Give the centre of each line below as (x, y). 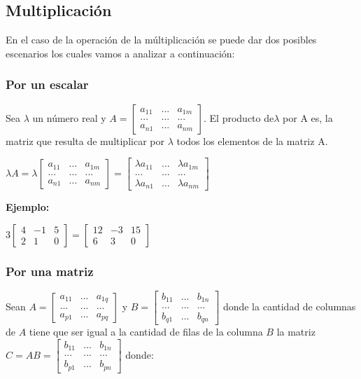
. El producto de (239, 117)
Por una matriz (50, 271)
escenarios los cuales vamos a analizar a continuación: (120, 53)
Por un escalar (47, 84)
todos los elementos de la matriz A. (252, 140)
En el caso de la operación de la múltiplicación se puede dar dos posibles (161, 40)
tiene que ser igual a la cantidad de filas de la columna (146, 332)
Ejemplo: (28, 207)
